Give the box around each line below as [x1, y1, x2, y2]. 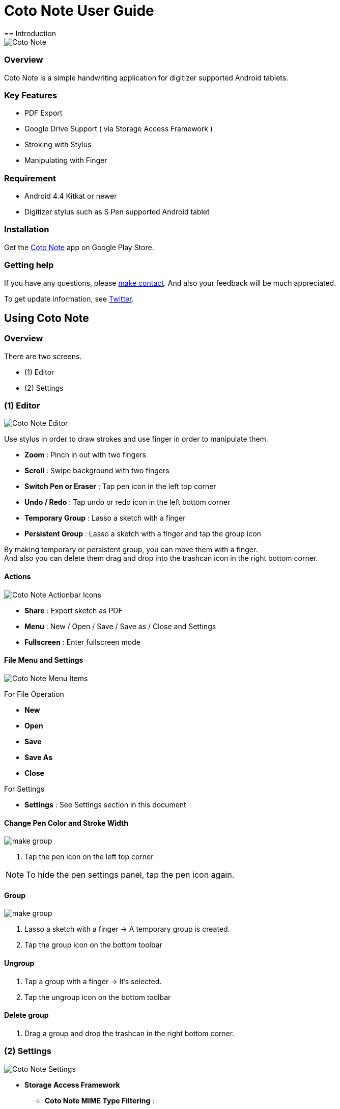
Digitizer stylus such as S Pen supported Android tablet [24, 207, 210, 216]
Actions [4, 572, 31, 581]
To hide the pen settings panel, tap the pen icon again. [26, 870, 235, 880]
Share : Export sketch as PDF [24, 606, 123, 615]
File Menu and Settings [4, 656, 83, 665]
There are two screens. [4, 351, 82, 361]
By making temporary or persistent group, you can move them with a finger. [4, 545, 258, 554]
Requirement [4, 173, 56, 183]
